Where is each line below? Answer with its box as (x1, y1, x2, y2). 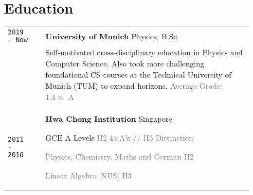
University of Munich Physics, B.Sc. (45, 30, 180, 42)
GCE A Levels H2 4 (45, 132, 113, 144)
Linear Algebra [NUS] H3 (45, 170, 132, 181)
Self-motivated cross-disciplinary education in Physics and (45, 47, 243, 58)
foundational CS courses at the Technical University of (45, 69, 232, 81)
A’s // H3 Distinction (119, 132, 194, 144)
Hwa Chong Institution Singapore (45, 113, 172, 125)
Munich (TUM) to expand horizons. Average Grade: (45, 80, 223, 92)
